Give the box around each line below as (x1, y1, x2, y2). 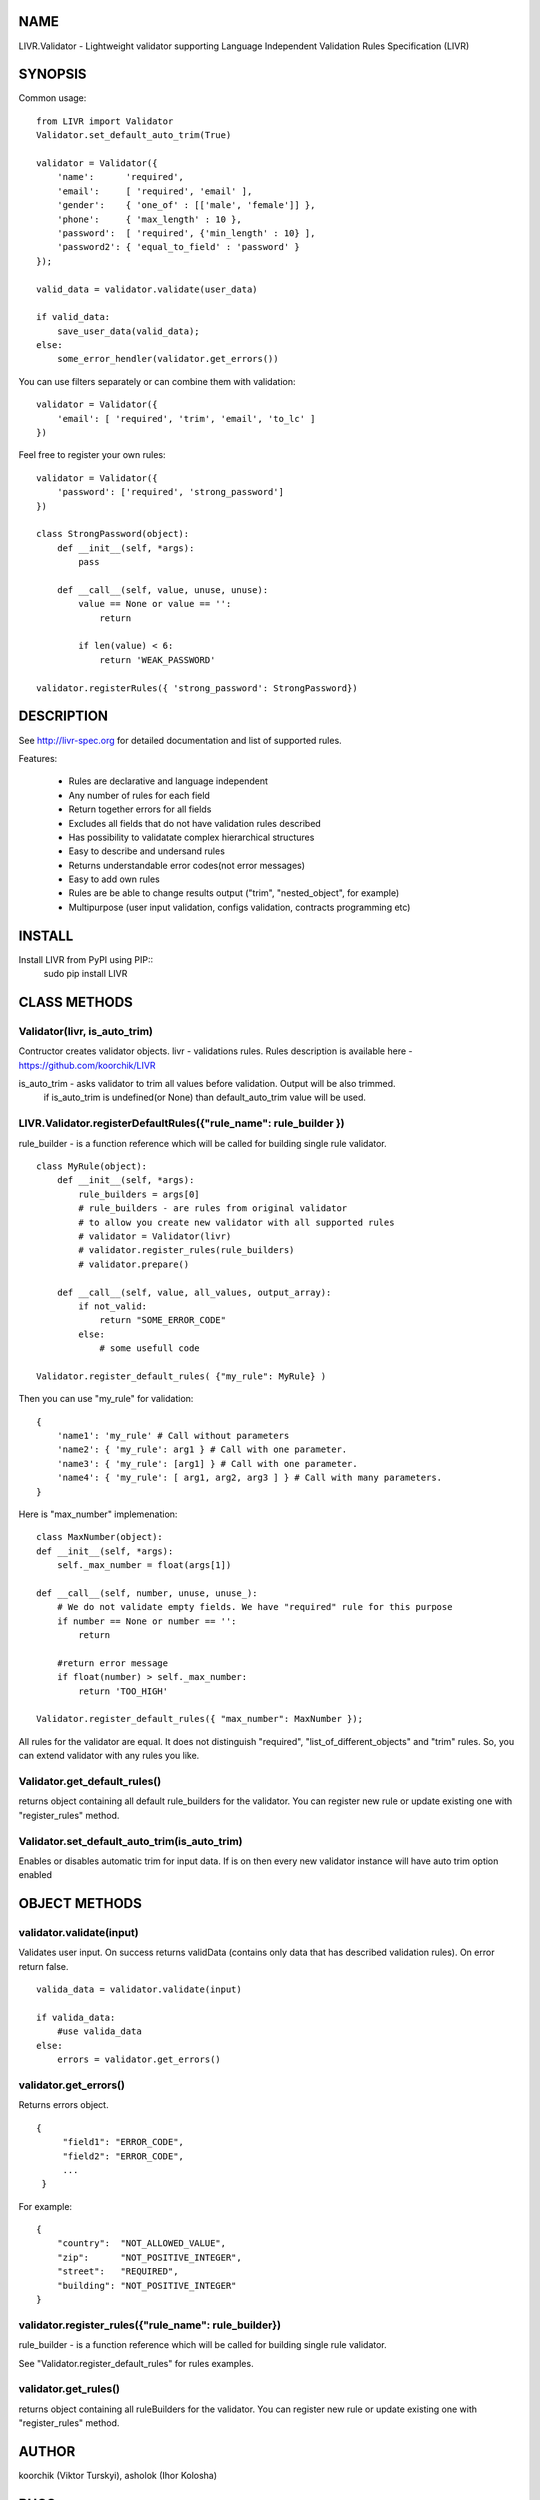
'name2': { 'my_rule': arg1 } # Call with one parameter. (56, 1444, 348, 1455)
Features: (18, 752, 58, 764)
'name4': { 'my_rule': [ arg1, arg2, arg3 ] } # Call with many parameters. (56, 1472, 443, 1484)
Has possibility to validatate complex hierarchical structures (68, 831, 315, 843)
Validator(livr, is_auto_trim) (18, 1024, 154, 1038)
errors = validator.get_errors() (56, 2054, 222, 2065)
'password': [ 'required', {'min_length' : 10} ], (56, 227, 316, 239)
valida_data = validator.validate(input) (36, 1984, 242, 1995)
